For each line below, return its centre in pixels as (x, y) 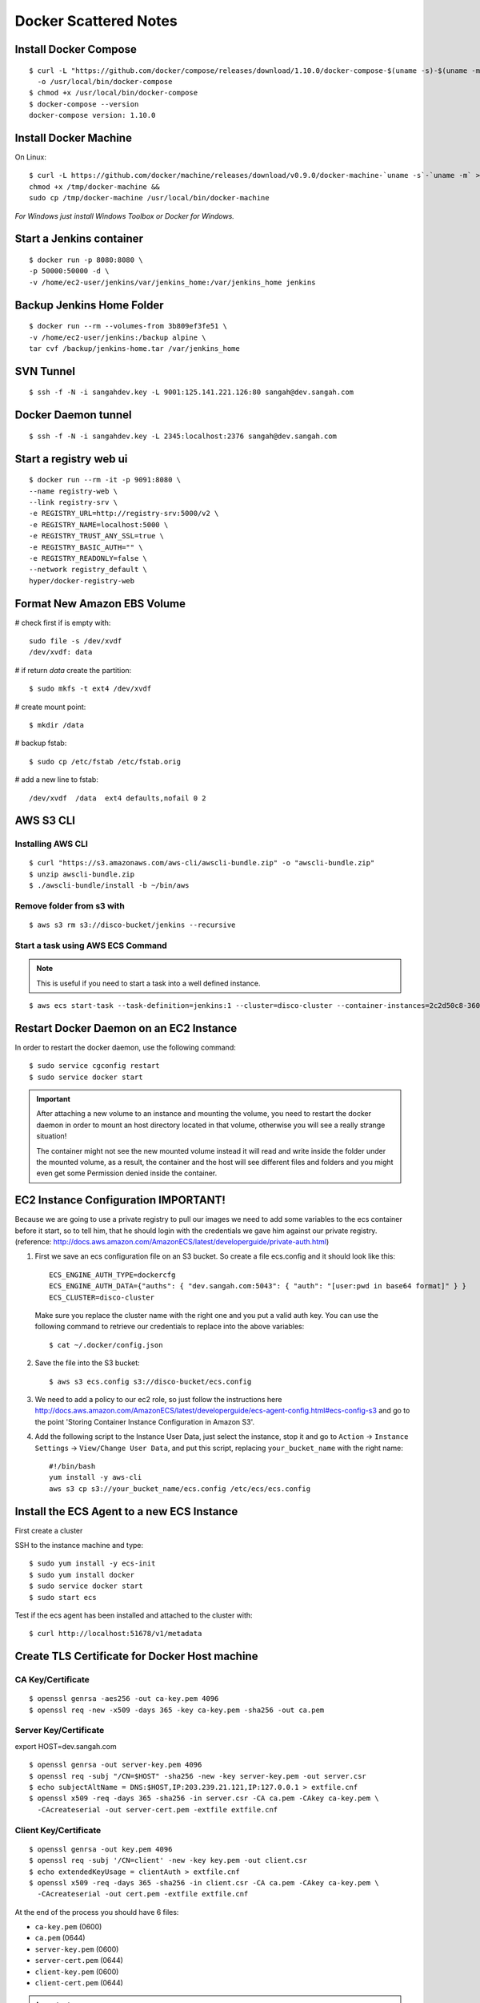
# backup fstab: (41, 743)
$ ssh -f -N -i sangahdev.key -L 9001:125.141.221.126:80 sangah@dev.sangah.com (192, 392)
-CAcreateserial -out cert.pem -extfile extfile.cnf (143, 1894)
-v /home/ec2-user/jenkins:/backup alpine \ (118, 337)
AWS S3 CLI (45, 821)
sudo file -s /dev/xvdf (76, 641)
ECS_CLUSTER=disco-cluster (102, 1297)
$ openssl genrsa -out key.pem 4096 (101, 1849)
